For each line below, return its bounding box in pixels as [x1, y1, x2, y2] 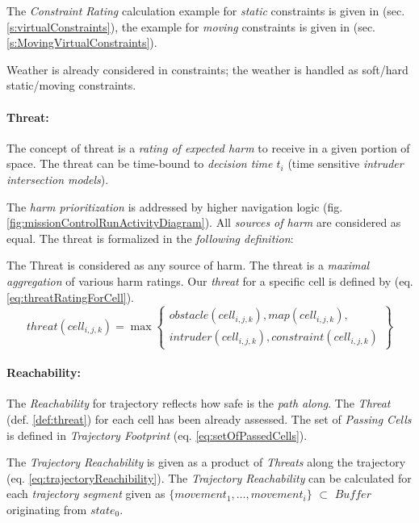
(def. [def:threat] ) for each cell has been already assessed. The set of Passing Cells [6, 411, 412, 428]
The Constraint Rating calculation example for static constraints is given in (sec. [6, 2, 405, 19]
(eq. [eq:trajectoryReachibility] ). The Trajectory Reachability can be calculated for [6, 469, 412, 486]
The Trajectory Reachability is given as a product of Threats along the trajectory [6, 454, 406, 471]
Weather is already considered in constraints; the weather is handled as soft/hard [6, 61, 409, 77]
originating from [6, 501, 87, 518]
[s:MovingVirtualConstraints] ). [6, 34, 157, 51]
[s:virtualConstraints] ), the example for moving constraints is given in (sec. [6, 18, 375, 35]
